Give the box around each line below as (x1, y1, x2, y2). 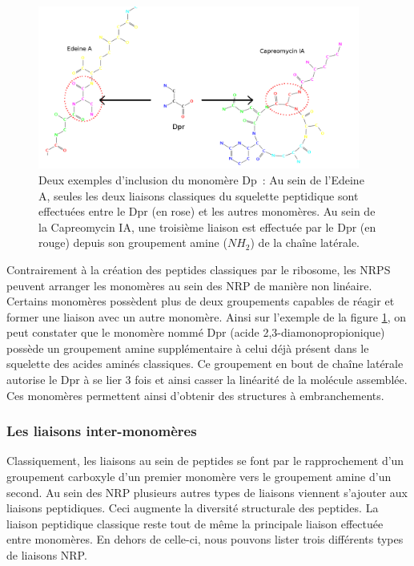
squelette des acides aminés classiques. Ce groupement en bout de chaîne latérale (6, 355, 404, 372)
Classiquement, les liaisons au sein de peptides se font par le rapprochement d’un (6, 452, 404, 469)
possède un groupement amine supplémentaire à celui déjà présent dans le (6, 339, 369, 356)
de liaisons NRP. (6, 547, 87, 564)
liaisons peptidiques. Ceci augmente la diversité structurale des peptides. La (6, 499, 379, 516)
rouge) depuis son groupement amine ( (38, 234, 227, 251)
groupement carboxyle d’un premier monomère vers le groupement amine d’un (6, 468, 392, 485)
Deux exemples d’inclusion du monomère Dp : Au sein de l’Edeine (38, 171, 364, 188)
